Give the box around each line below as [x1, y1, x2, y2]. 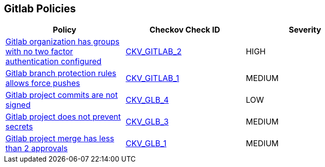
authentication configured [5, 56, 102, 67]
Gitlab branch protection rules [5, 68, 117, 79]
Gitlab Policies [4, 2, 76, 15]
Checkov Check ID [149, 25, 220, 35]
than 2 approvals [5, 143, 68, 154]
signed [5, 100, 31, 110]
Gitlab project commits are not [5, 90, 118, 100]
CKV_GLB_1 [125, 138, 167, 149]
